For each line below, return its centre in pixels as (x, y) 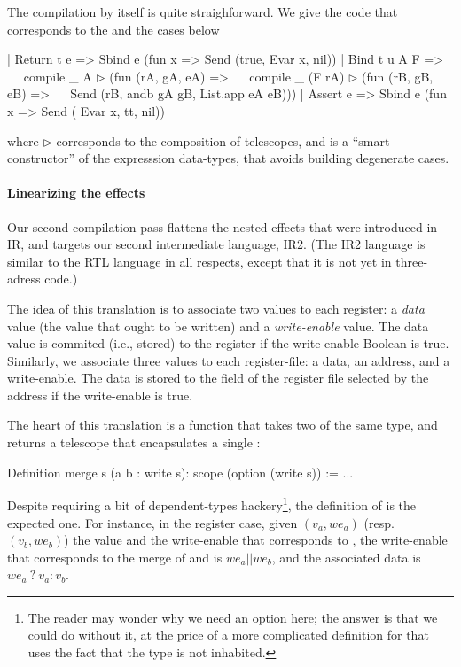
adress (24, 279)
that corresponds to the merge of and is (115, 557)
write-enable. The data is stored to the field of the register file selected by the (218, 378)
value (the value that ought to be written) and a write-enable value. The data (218, 326)
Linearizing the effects (76, 193)
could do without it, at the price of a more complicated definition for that (228, 635)
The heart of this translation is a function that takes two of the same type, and (223, 425)
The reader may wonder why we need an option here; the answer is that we (233, 617)
